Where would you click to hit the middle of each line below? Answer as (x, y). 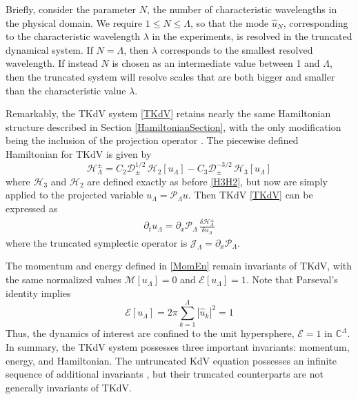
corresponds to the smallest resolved (237, 49)
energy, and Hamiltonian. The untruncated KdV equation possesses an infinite (171, 360)
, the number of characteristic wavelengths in (242, 9)
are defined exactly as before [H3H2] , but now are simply (208, 181)
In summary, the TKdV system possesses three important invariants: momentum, (178, 346)
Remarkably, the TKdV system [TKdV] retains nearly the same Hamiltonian (168, 113)
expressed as (32, 208)
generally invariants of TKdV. (69, 387)
